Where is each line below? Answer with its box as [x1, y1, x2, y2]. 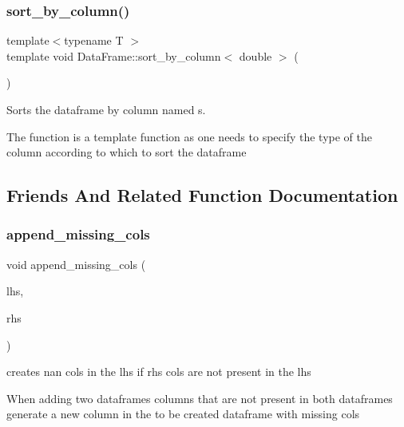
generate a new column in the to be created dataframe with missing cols [6, 405, 360, 422]
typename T [64, 32, 124, 49]
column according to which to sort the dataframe [6, 144, 247, 160]
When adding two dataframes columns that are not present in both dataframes [6, 389, 393, 406]
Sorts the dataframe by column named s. [6, 101, 206, 117]
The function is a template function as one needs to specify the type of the [6, 128, 373, 144]
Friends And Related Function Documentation [6, 183, 398, 208]
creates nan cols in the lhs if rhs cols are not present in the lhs [6, 363, 311, 380]
